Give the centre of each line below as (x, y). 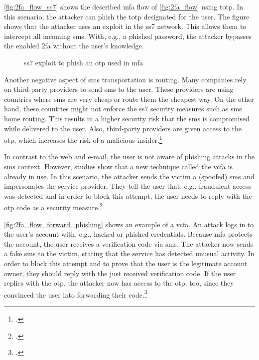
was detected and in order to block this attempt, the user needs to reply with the (128, 195)
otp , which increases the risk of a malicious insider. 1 (83, 139)
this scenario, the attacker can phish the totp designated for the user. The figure (127, 16)
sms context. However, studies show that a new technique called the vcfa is (118, 166)
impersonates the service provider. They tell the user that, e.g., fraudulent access (128, 186)
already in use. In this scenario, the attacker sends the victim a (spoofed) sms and (129, 176)
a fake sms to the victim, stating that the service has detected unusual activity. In (129, 253)
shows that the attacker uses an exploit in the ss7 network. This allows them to (125, 26)
